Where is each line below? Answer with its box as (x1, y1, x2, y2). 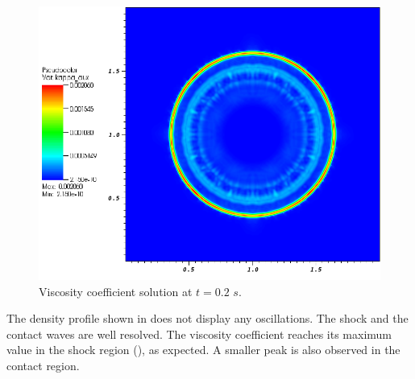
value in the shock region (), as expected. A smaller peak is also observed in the (6, 341, 400, 358)
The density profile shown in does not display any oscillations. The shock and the (6, 310, 409, 327)
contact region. (6, 357, 80, 373)
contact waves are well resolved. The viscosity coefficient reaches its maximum (6, 325, 392, 342)
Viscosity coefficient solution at (39, 282, 193, 299)
